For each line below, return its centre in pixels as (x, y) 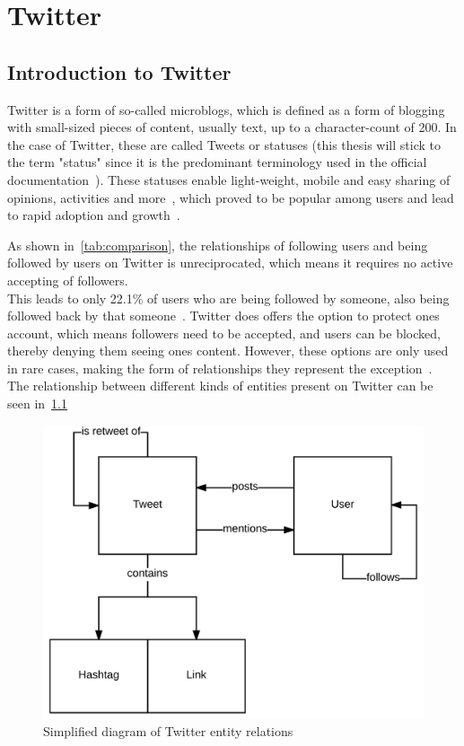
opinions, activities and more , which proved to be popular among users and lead (231, 197)
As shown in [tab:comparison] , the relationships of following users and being (218, 245)
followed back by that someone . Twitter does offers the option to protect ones (223, 316)
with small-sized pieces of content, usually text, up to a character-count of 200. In (232, 127)
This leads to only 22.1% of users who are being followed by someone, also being (228, 298)
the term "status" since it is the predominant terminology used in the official (217, 162)
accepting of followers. (68, 280)
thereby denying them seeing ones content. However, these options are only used (228, 351)
